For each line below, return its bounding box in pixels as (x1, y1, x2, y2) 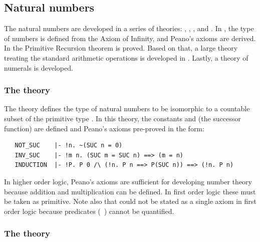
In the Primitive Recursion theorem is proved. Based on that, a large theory (4, 43, 238, 53)
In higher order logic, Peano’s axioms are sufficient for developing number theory (4, 176, 252, 186)
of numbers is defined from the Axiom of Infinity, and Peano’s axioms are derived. (4, 33, 256, 43)
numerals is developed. (4, 62, 73, 73)
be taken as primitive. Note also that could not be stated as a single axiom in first (4, 196, 256, 206)
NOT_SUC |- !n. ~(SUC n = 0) (15, 142, 123, 149)
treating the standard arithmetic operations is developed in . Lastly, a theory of (4, 52, 248, 63)
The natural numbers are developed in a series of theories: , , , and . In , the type (4, 23, 254, 34)
